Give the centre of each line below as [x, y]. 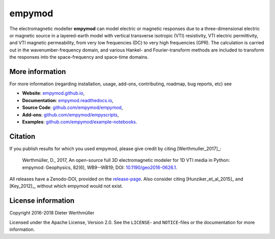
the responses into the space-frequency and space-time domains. [79, 57]
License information [42, 201]
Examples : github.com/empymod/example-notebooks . [80, 122]
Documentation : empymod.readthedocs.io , [68, 100]
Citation [22, 136]
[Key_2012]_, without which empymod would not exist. [66, 186]
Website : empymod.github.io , [53, 93]
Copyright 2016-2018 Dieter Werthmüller [52, 213]
